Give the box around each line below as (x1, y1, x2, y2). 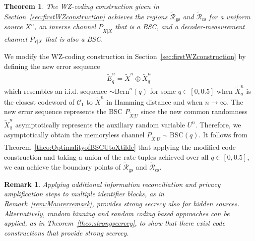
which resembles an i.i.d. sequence (4, 85, 107, 96)
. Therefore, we (195, 119, 241, 129)
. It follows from (198, 129, 248, 140)
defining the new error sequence (4, 61, 100, 71)
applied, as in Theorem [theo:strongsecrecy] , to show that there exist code (4, 218, 225, 228)
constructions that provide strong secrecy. (4, 227, 129, 238)
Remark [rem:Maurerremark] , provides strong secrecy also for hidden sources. (4, 198, 240, 209)
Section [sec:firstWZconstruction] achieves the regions (4, 11, 168, 21)
